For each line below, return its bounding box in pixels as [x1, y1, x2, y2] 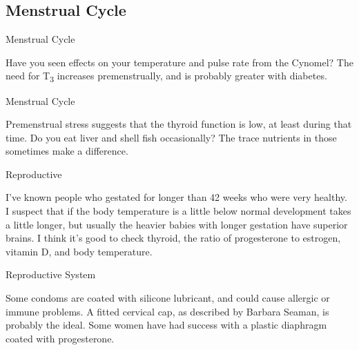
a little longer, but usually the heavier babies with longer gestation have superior [6, 217, 348, 231]
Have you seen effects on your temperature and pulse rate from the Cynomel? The [6, 55, 353, 69]
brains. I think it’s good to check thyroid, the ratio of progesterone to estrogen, [6, 231, 341, 245]
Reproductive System [6, 267, 96, 282]
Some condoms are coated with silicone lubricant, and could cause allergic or [6, 291, 330, 305]
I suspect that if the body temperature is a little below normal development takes [6, 204, 351, 218]
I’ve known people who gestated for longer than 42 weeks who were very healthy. [6, 190, 347, 204]
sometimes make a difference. [6, 144, 128, 158]
